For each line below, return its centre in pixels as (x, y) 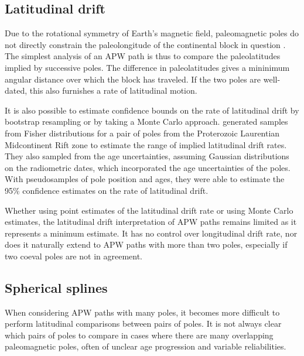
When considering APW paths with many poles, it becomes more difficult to (142, 312)
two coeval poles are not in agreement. (74, 256)
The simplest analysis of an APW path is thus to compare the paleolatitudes (143, 56)
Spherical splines (56, 287)
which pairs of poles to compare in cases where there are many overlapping (139, 335)
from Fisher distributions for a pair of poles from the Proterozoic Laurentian (142, 133)
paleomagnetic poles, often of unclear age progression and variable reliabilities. (146, 346)
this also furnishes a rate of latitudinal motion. (113, 90)
